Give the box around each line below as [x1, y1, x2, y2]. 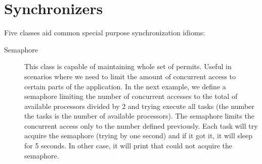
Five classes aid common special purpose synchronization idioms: [4, 27, 205, 38]
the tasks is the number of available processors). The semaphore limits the [24, 111, 254, 121]
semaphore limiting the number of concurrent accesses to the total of [24, 91, 238, 101]
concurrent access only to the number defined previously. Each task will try [24, 120, 258, 131]
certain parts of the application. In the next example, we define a [24, 81, 226, 91]
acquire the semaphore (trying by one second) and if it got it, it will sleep [24, 130, 253, 141]
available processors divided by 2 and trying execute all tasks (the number [24, 100, 254, 111]
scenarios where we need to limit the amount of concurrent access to [24, 71, 236, 81]
